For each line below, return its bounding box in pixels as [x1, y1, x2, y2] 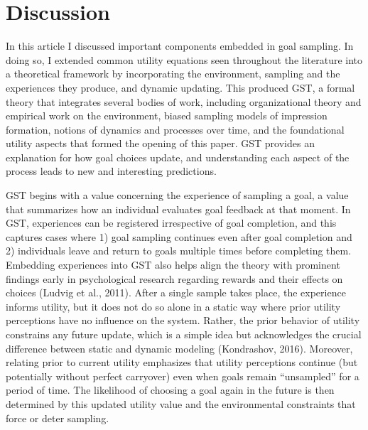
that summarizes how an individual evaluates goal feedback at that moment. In [6, 201, 351, 216]
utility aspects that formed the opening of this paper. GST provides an [6, 136, 315, 151]
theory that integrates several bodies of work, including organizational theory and [6, 94, 362, 109]
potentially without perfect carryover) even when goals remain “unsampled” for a [6, 368, 359, 383]
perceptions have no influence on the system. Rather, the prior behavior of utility [6, 313, 360, 328]
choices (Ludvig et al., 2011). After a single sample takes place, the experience [6, 285, 346, 300]
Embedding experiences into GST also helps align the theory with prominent [6, 257, 340, 272]
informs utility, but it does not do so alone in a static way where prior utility [6, 299, 341, 313]
